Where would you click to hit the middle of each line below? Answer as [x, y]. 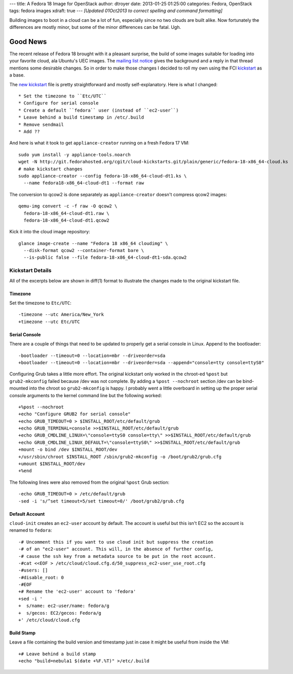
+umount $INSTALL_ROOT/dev [52, 464]
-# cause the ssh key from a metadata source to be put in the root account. [117, 556]
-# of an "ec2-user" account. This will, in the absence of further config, [116, 549]
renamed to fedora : [31, 530]
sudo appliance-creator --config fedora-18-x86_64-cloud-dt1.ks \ [103, 176]
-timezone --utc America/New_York [61, 315]
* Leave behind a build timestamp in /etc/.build [81, 117]
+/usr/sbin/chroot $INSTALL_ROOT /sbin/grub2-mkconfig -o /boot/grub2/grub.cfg [120, 457]
